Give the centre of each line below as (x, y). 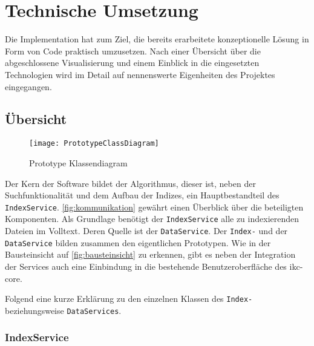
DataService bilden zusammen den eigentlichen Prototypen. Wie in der (138, 242)
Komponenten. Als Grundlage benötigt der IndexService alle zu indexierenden (152, 219)
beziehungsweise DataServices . (63, 310)
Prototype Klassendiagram (78, 162)
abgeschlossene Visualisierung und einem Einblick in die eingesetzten (132, 63)
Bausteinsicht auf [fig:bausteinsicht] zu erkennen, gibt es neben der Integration (150, 254)
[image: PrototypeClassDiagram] (94, 144)
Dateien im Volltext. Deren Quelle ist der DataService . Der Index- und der (146, 231)
